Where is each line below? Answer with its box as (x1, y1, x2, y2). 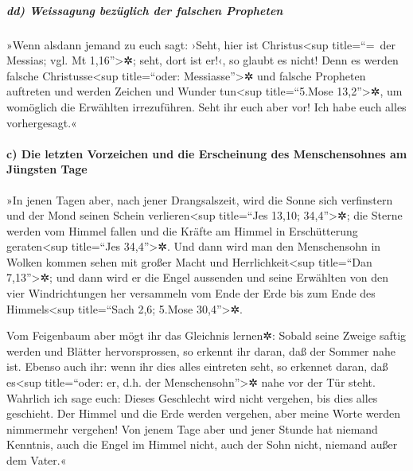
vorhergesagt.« (6, 114, 77, 130)
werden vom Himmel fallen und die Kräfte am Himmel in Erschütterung (6, 222, 358, 239)
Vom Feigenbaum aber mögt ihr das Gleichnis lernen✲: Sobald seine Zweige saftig (6, 327, 407, 344)
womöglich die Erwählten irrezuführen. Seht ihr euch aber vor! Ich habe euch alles (6, 98, 407, 115)
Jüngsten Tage (6, 161, 88, 177)
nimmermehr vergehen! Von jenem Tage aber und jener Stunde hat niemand (6, 420, 378, 437)
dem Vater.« (6, 452, 67, 469)
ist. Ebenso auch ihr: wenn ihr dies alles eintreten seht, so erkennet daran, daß (6, 358, 388, 375)
